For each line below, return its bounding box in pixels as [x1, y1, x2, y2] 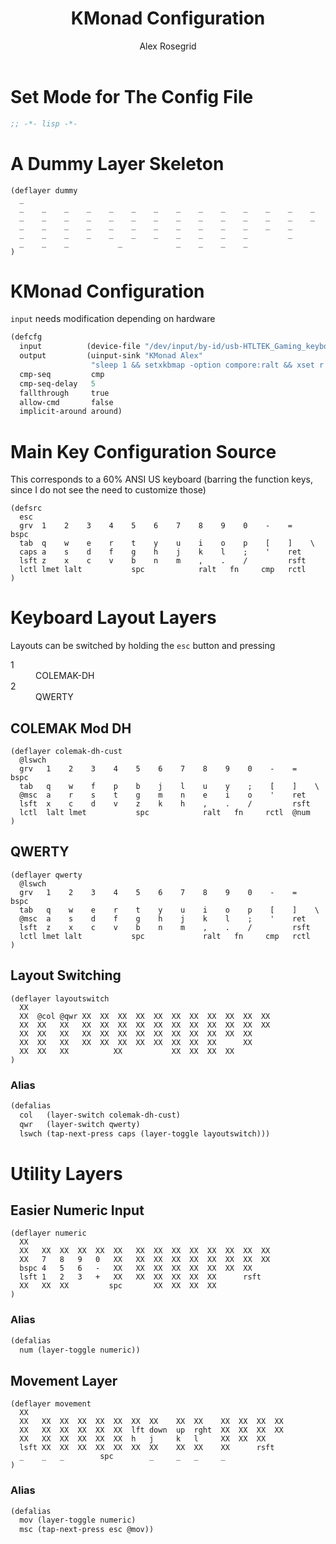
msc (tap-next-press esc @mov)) [19, 1525, 155, 1535]
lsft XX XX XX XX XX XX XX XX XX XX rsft [19, 1443, 275, 1453]
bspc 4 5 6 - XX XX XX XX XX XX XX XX [19, 1263, 253, 1274]
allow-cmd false [19, 397, 114, 407]
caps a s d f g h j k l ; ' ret [19, 547, 302, 557]
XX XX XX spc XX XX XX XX [19, 1281, 217, 1291]
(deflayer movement [10, 1399, 92, 1409]
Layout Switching [10, 967, 122, 984]
